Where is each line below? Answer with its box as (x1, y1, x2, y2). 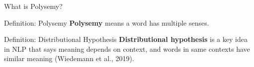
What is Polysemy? (4, 1, 63, 11)
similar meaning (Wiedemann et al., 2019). (4, 53, 134, 64)
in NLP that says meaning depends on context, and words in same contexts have (4, 43, 250, 54)
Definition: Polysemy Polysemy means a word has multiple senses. (4, 17, 209, 28)
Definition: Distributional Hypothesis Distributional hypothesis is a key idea (4, 34, 248, 44)
